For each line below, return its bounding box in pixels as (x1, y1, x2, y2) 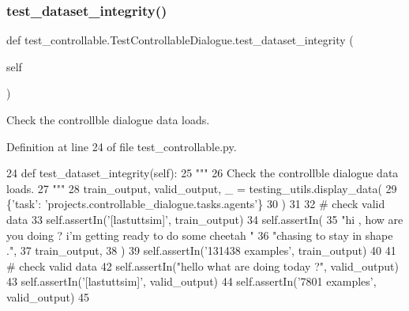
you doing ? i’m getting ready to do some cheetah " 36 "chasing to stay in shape (6, 226, 393, 243)
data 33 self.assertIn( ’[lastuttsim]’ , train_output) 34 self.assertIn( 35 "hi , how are (6, 210, 403, 227)
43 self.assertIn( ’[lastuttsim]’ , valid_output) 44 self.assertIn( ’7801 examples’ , (6, 273, 377, 290)
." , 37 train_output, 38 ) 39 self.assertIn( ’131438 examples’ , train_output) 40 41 (6, 242, 396, 259)
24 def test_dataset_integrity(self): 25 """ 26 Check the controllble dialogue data (6, 165, 399, 181)
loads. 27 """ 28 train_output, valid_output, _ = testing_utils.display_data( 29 (6, 180, 397, 196)
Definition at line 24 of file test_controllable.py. (6, 138, 237, 154)
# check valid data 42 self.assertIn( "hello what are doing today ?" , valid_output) (6, 257, 399, 274)
